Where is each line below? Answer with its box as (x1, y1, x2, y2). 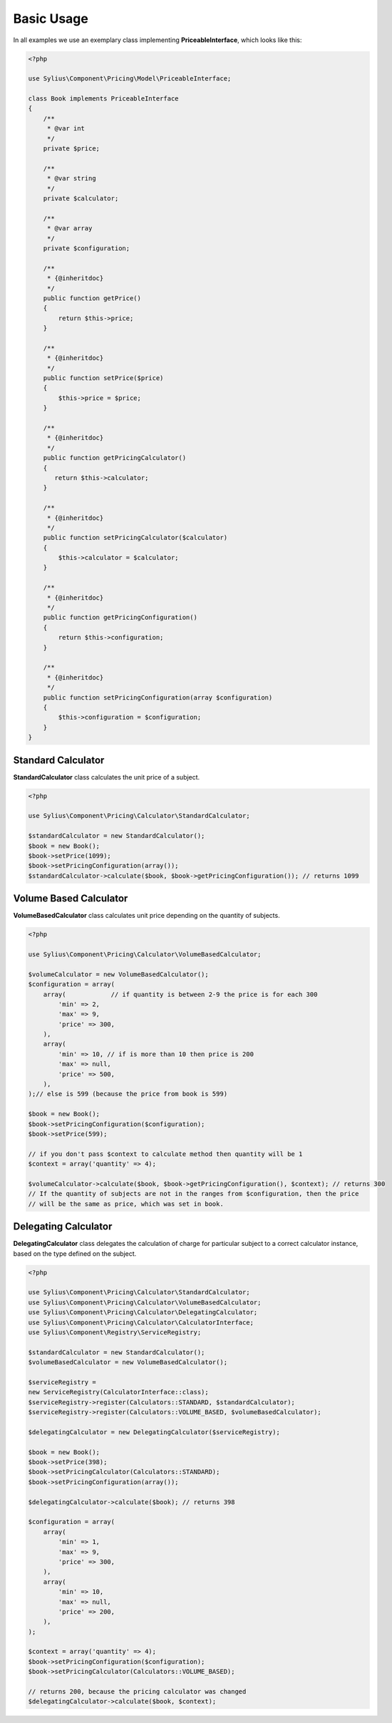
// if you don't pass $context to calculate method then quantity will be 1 (28, 1150, 303, 1158)
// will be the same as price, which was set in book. (28, 1200, 224, 1208)
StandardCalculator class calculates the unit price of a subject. (13, 772, 200, 781)
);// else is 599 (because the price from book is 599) (28, 1090, 228, 1098)
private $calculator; (43, 195, 119, 203)
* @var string (46, 175, 96, 183)
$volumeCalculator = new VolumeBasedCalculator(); (28, 970, 210, 978)
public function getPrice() (43, 294, 142, 302)
